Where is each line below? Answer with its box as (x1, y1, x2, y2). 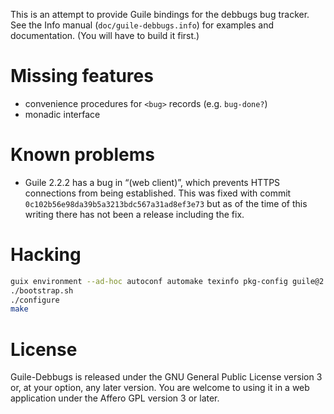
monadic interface (24, 108, 101, 120)
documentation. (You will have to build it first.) (10, 30, 200, 41)
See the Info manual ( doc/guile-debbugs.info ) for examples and (10, 19, 275, 31)
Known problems (10, 144, 155, 166)
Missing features (10, 65, 154, 88)
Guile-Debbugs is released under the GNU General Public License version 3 (10, 371, 323, 383)
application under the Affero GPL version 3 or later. (10, 392, 220, 404)
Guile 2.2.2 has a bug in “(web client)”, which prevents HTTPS (24, 176, 281, 188)
